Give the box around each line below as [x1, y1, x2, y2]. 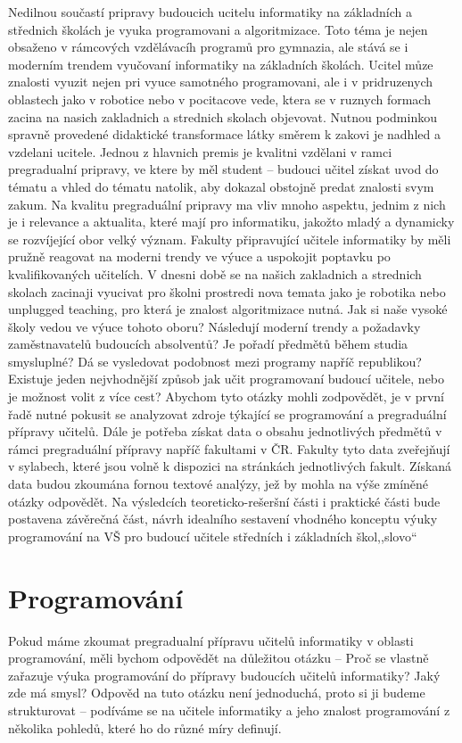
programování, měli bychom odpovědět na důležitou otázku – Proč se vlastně [8, 648, 429, 667]
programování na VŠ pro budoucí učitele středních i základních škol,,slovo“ [8, 526, 417, 545]
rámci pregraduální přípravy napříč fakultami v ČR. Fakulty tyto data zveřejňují [8, 439, 450, 458]
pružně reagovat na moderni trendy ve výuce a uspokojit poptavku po [8, 247, 391, 266]
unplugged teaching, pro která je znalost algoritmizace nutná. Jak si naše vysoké [8, 300, 448, 318]
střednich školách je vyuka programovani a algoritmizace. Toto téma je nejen [8, 20, 428, 38]
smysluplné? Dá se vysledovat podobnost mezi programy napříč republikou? [8, 351, 422, 370]
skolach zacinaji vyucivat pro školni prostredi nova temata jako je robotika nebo [8, 282, 446, 301]
